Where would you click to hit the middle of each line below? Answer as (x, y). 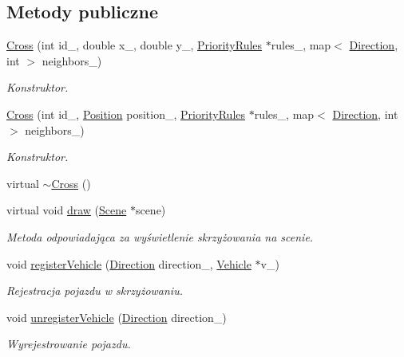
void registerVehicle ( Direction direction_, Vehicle (129, 263)
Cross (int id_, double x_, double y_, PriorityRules (135, 45)
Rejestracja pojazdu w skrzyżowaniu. (95, 290)
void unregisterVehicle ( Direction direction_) (117, 317)
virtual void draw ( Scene (67, 210)
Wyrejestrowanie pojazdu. (69, 344)
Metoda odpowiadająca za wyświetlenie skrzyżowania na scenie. (160, 236)
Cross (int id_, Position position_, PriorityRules (126, 114)
